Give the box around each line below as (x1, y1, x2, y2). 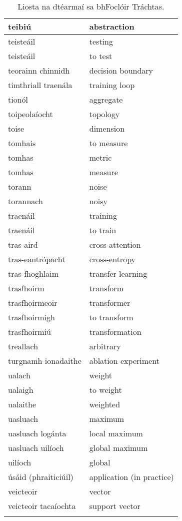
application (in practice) (89, 471, 174, 482)
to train (89, 224, 116, 236)
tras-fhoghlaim (8, 268, 59, 279)
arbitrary (89, 340, 121, 352)
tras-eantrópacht (8, 253, 65, 265)
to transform (89, 311, 133, 323)
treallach (8, 340, 38, 352)
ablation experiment (89, 355, 159, 366)
